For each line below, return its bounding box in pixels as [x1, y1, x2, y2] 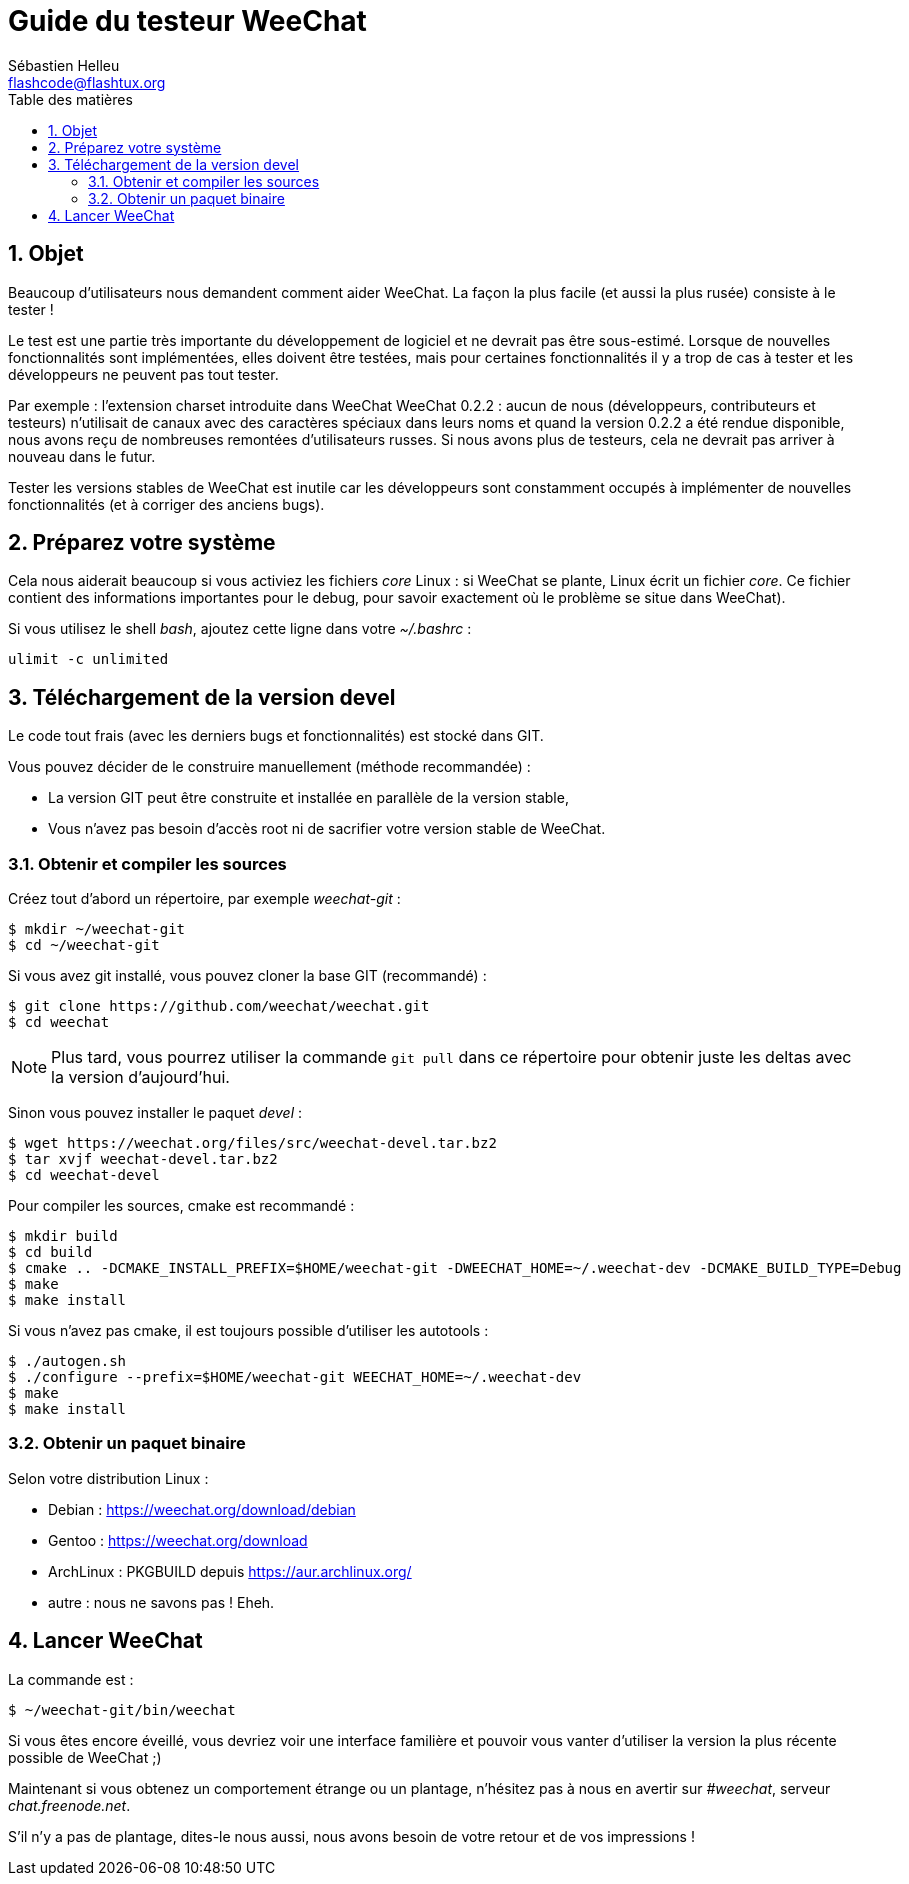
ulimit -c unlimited [8, 651, 169, 668]
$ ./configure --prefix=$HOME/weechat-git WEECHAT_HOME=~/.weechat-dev [8, 1369, 582, 1386]
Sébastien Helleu [8, 56, 120, 74]
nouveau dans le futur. [8, 447, 156, 465]
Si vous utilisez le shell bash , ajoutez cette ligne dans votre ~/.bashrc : [8, 620, 472, 638]
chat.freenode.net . [8, 1796, 131, 1814]
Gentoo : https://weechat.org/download [48, 1531, 308, 1549]
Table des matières [8, 90, 133, 108]
